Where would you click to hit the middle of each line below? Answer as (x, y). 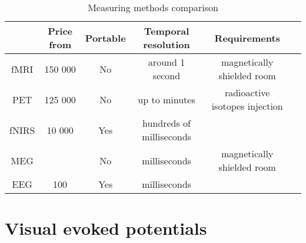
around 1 (167, 62)
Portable (105, 38)
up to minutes (167, 99)
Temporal (167, 31)
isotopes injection (247, 106)
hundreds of (167, 123)
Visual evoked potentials (106, 228)
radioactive (247, 92)
